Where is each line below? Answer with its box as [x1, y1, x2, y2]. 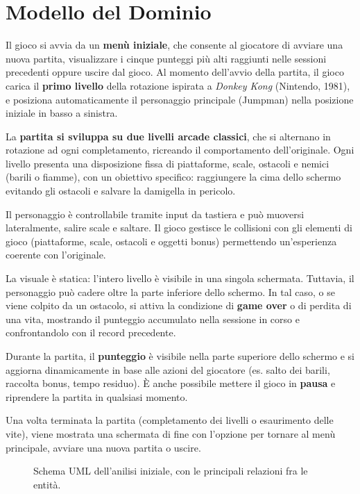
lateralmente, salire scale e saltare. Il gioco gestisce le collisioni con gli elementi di [6, 220, 352, 235]
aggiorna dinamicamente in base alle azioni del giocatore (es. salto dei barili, [6, 362, 330, 377]
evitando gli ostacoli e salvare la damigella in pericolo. [6, 183, 236, 198]
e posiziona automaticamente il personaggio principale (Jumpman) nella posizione [6, 92, 354, 106]
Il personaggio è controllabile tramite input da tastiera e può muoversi [6, 206, 305, 221]
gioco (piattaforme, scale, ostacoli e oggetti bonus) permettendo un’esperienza [6, 233, 337, 248]
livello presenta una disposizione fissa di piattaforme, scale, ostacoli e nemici [6, 156, 329, 170]
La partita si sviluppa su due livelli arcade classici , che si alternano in [6, 129, 331, 143]
